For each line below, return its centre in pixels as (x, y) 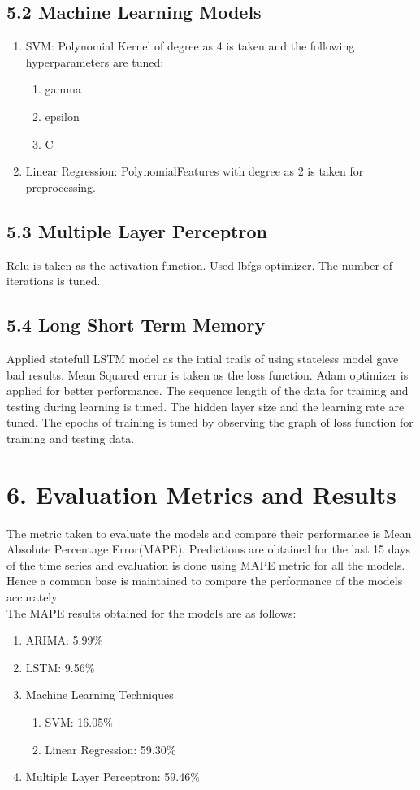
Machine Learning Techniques (100, 695)
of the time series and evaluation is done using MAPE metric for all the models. (206, 564)
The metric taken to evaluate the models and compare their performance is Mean (209, 533)
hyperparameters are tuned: (95, 61)
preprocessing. (61, 187)
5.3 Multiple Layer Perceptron (137, 230)
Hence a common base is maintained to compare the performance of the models (205, 581)
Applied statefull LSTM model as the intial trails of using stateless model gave (203, 358)
